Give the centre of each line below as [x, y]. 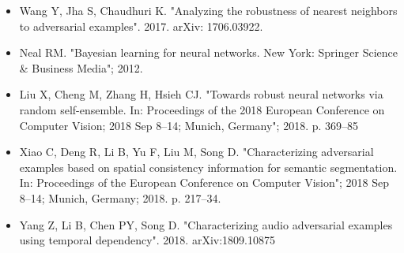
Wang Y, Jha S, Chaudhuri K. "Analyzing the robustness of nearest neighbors [208, 10]
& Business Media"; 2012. [81, 67]
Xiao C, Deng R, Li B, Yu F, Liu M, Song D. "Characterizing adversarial [196, 152]
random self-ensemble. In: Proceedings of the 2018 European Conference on [202, 109]
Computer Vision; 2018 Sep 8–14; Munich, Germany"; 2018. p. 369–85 [189, 125]
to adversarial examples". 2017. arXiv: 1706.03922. [141, 26]
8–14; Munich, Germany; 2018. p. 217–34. [120, 197]
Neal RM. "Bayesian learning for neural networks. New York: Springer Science [208, 52]
